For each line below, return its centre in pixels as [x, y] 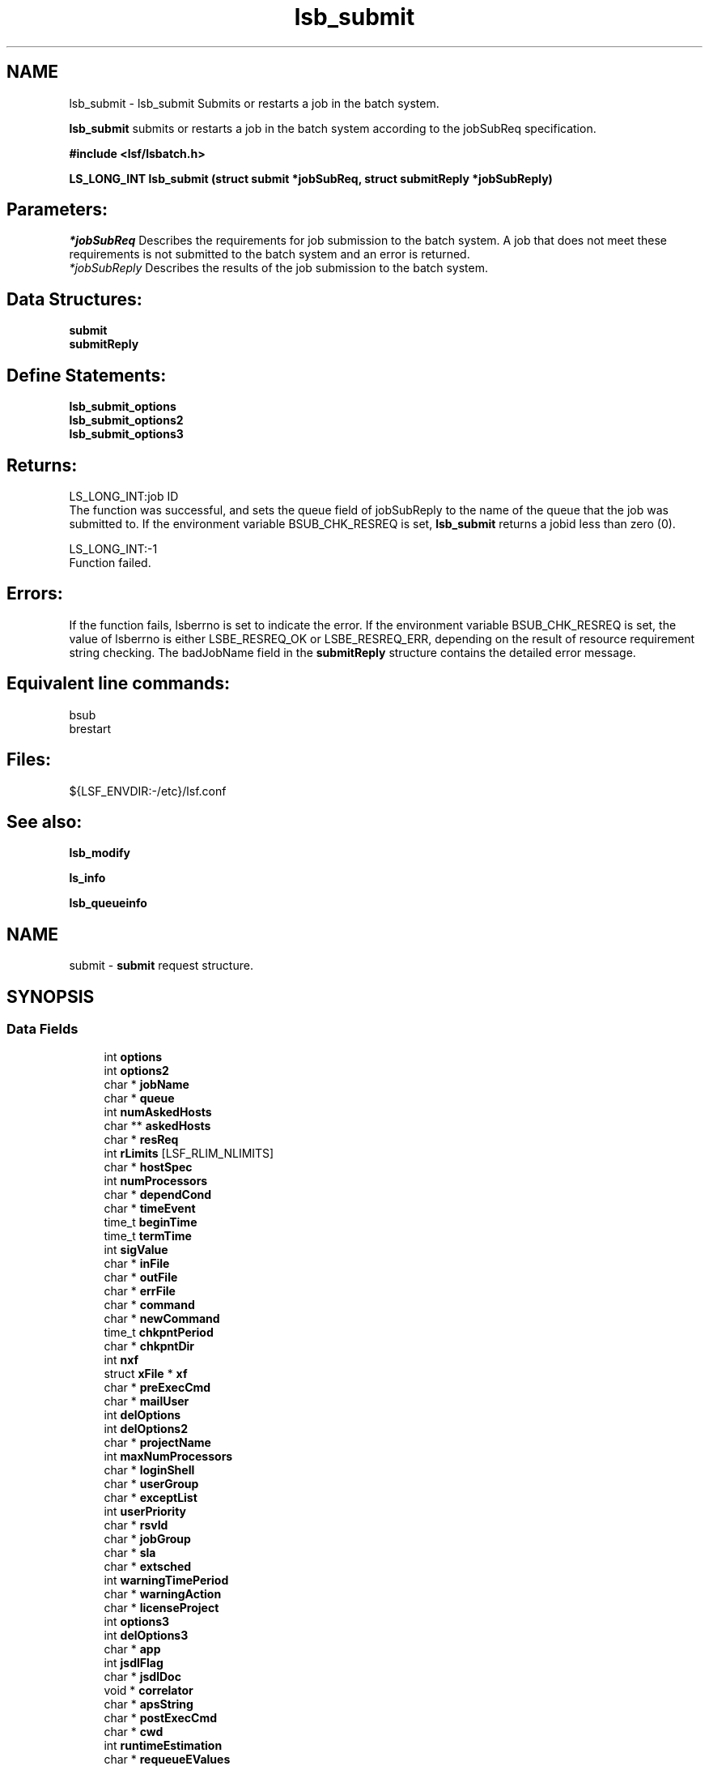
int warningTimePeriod [166, 1580]
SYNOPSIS [51, 996]
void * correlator [149, 1691]
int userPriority [145, 1512]
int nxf [121, 1360]
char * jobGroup [147, 1539]
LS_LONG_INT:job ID [124, 496]
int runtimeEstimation [163, 1746]
